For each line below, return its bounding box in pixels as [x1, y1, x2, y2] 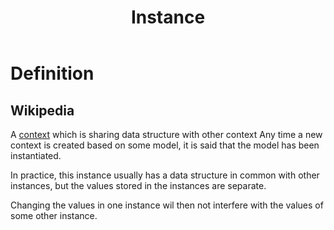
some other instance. [10, 210, 98, 221]
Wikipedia [10, 102, 75, 119]
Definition [10, 62, 95, 85]
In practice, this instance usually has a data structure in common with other [10, 169, 320, 181]
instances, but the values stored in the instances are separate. [10, 180, 267, 191]
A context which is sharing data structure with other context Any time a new [10, 129, 323, 140]
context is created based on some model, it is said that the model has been [10, 139, 320, 151]
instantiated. [10, 150, 62, 161]
